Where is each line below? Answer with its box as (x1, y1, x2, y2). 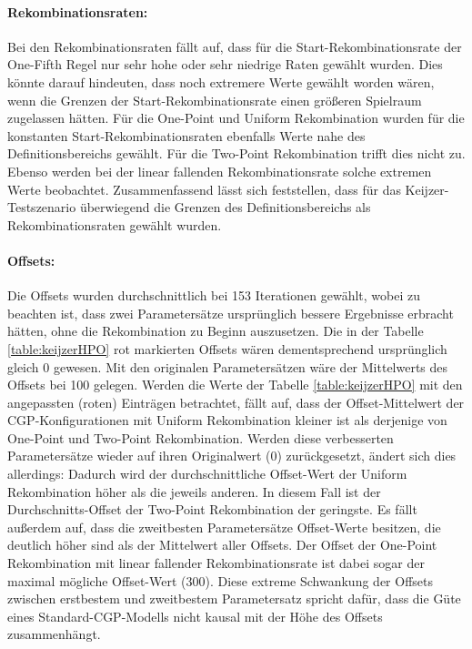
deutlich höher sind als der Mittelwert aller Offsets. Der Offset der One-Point (7, 535, 437, 554)
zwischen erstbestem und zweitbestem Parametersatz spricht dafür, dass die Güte (7, 589, 461, 608)
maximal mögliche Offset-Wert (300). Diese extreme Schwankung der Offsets (7, 571, 433, 590)
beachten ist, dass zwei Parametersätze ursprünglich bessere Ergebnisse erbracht (7, 303, 454, 322)
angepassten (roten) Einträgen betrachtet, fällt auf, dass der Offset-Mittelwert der (7, 392, 465, 411)
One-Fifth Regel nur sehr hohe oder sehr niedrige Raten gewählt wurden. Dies (7, 55, 443, 74)
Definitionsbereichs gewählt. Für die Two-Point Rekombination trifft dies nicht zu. (7, 144, 466, 163)
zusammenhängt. (7, 624, 101, 644)
